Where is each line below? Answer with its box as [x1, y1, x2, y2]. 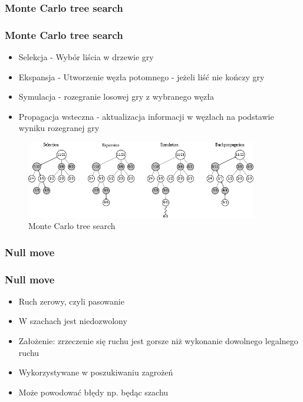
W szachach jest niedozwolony [18, 315, 127, 327]
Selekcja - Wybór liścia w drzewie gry [18, 51, 154, 63]
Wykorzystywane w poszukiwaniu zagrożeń [18, 366, 173, 378]
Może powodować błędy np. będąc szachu [18, 385, 169, 398]
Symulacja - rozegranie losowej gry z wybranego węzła [18, 90, 214, 103]
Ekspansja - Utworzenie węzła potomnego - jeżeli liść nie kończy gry [18, 70, 265, 83]
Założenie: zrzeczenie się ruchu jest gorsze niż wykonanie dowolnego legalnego [18, 335, 298, 347]
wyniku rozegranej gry [18, 122, 100, 134]
